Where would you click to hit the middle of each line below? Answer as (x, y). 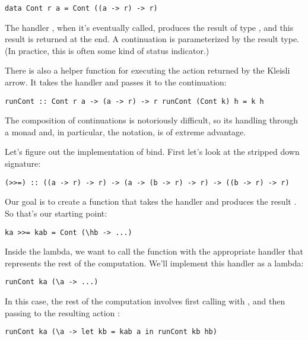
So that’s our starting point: (56, 213)
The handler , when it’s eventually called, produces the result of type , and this (149, 27)
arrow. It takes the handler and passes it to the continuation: (116, 82)
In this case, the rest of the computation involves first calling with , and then (145, 301)
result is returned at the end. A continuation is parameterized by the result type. (152, 39)
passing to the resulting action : (62, 312)
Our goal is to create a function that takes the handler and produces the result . (151, 201)
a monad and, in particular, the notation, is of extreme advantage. (126, 131)
